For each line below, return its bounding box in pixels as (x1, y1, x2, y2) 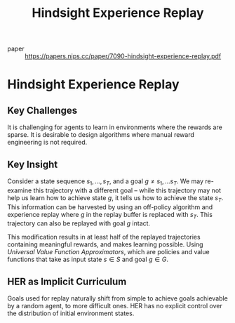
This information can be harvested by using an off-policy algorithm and (7, 202, 213, 211)
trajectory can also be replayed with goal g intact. (7, 219, 151, 228)
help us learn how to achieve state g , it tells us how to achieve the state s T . (7, 193, 224, 204)
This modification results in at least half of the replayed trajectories (7, 233, 201, 242)
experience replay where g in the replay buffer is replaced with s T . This (7, 210, 213, 220)
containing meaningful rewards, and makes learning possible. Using (7, 240, 203, 249)
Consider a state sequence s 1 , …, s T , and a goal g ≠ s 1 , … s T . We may (7, 177, 204, 187)
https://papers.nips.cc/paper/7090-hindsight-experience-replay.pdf (25, 52, 222, 60)
